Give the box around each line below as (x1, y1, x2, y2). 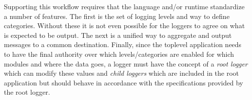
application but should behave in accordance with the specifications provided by (4, 77, 243, 87)
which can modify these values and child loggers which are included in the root (4, 68, 239, 78)
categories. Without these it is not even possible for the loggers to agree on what (4, 20, 245, 31)
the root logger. (4, 87, 50, 97)
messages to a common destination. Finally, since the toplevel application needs (4, 39, 242, 50)
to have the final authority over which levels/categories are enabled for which (4, 49, 234, 59)
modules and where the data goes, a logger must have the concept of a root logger (4, 58, 248, 68)
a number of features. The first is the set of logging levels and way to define (4, 11, 230, 21)
